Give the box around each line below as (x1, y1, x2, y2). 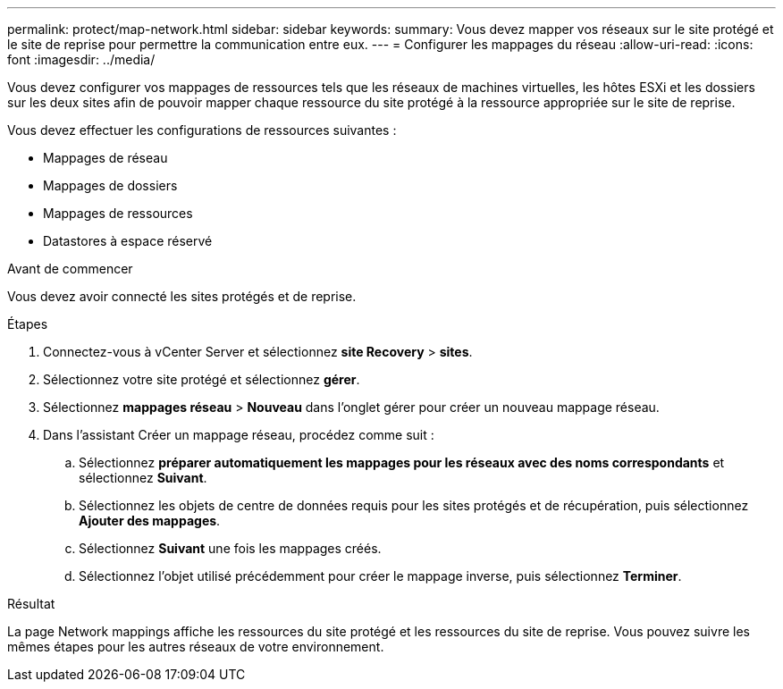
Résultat (7, 596, 55, 611)
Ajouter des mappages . (79, 513, 221, 528)
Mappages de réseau (43, 150, 168, 165)
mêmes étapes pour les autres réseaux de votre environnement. (7, 639, 384, 654)
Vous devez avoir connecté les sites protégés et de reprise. (7, 289, 357, 304)
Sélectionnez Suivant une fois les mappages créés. (79, 541, 382, 556)
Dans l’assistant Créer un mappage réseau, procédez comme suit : (43, 427, 434, 442)
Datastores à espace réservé (43, 233, 213, 248)
